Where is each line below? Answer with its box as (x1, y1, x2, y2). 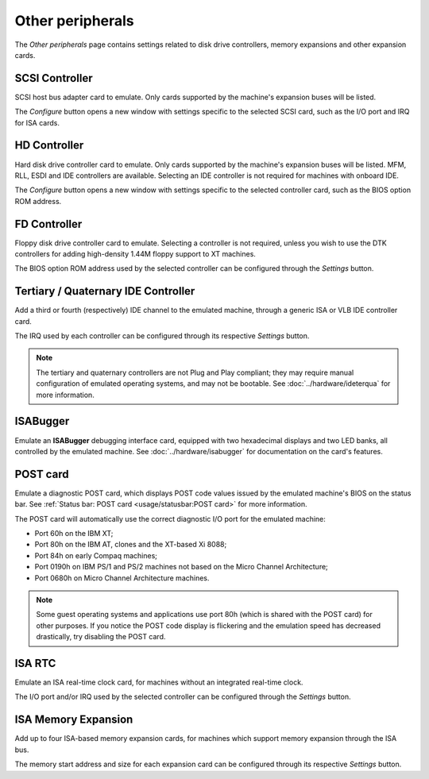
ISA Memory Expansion (14, 713, 133, 727)
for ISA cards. (14, 118, 60, 127)
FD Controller (14, 217, 83, 230)
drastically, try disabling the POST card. (36, 632, 166, 642)
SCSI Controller (14, 71, 93, 85)
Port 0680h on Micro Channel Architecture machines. (34, 573, 210, 583)
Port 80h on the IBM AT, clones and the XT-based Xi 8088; (34, 540, 227, 550)
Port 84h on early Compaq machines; (34, 550, 158, 560)
